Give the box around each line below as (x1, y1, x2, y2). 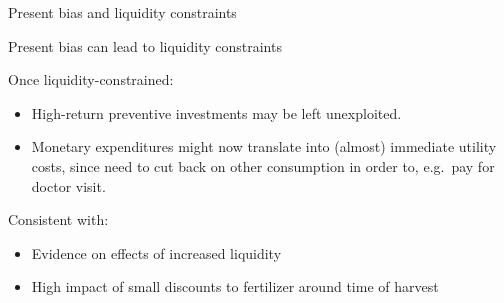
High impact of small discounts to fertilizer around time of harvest (31, 276, 439, 297)
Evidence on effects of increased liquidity (31, 242, 282, 263)
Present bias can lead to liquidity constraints (8, 35, 282, 56)
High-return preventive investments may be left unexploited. (31, 102, 402, 123)
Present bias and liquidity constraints (8, 2, 237, 22)
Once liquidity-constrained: (8, 69, 174, 90)
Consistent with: (8, 209, 109, 230)
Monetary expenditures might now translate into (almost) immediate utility (31, 136, 497, 157)
